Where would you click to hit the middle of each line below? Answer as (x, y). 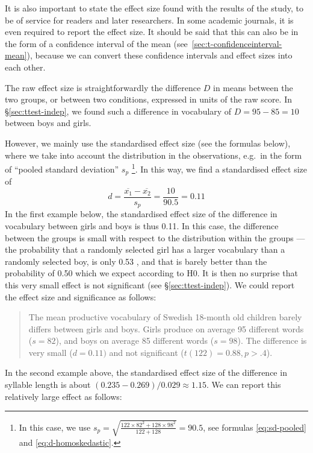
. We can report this (243, 385)
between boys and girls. (48, 123)
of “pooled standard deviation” (62, 169)
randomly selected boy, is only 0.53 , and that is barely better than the (136, 261)
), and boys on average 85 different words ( (135, 341)
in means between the (253, 87)
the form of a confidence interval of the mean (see (96, 43)
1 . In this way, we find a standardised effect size (219, 168)
